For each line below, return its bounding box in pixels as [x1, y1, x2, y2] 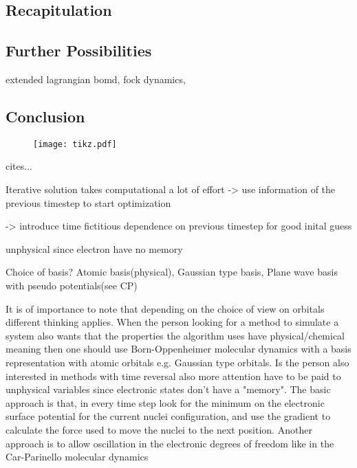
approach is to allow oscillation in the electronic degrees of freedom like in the [6, 436, 334, 450]
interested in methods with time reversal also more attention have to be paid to [6, 368, 341, 383]
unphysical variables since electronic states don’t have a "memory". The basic [6, 382, 331, 397]
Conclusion [6, 105, 85, 126]
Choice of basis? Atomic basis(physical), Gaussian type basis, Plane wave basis [6, 265, 338, 279]
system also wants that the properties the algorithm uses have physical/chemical [6, 328, 345, 342]
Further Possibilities [6, 40, 152, 61]
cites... [6, 159, 32, 173]
